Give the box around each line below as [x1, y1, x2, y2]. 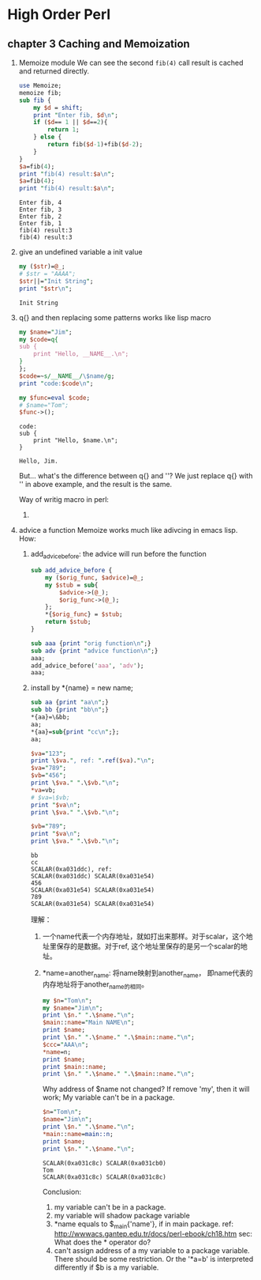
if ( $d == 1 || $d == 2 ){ [33, 119, 108, 126]
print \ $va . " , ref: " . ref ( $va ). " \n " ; [30, 757, 155, 765]
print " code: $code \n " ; [18, 379, 94, 387]
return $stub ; [45, 618, 91, 626]
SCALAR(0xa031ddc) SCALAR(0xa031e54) [30, 872, 155, 881]
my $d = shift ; [33, 104, 84, 111]
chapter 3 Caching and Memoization [7, 37, 190, 51]
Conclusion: [42, 1187, 82, 1196]
